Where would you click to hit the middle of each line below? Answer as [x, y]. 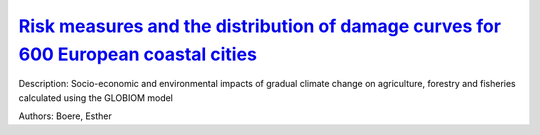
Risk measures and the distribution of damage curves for [260, 26]
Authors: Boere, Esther [65, 116]
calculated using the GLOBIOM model [96, 97]
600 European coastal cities [137, 54]
